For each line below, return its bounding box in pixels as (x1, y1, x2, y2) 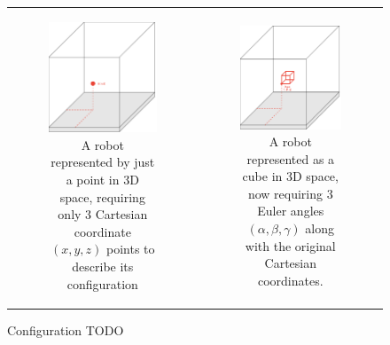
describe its (72, 257, 134, 276)
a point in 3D (66, 170, 139, 189)
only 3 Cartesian (58, 205, 148, 223)
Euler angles (257, 201, 324, 220)
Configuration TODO (7, 320, 124, 339)
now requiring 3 (247, 184, 333, 202)
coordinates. (257, 271, 324, 289)
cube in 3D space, (242, 167, 339, 185)
